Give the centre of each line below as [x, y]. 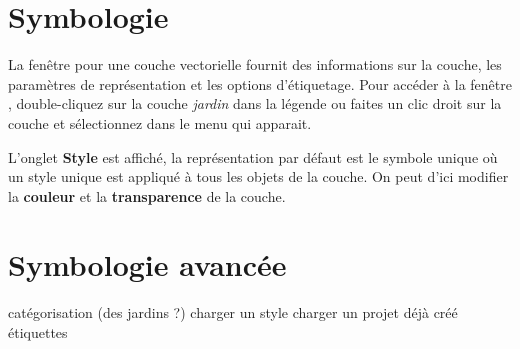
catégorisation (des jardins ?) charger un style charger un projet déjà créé [233, 312]
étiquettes [38, 332]
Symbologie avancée [147, 264]
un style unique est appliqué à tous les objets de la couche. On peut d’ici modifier [258, 176]
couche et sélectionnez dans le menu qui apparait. [160, 122]
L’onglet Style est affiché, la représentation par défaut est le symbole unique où [253, 156]
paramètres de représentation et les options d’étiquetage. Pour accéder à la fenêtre [260, 83]
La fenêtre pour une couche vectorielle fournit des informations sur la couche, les [255, 64]
